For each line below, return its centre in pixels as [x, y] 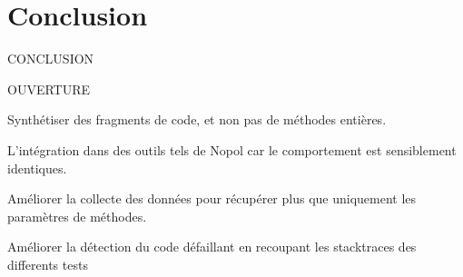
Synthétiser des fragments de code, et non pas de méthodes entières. [197, 119]
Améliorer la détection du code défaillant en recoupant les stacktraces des [212, 247]
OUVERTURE [49, 89]
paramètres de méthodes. [77, 216]
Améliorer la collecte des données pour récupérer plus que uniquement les [212, 198]
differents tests [48, 264]
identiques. [37, 168]
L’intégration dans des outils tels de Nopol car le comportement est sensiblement [232, 149]
